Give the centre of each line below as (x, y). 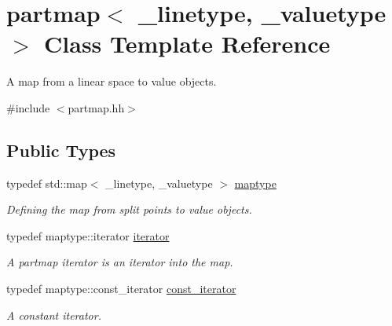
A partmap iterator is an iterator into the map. (120, 262)
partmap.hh (96, 107)
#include (28, 107)
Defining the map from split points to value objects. (129, 209)
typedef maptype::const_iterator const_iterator (121, 289)
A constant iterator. (54, 315)
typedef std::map (47, 183)
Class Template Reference (187, 44)
